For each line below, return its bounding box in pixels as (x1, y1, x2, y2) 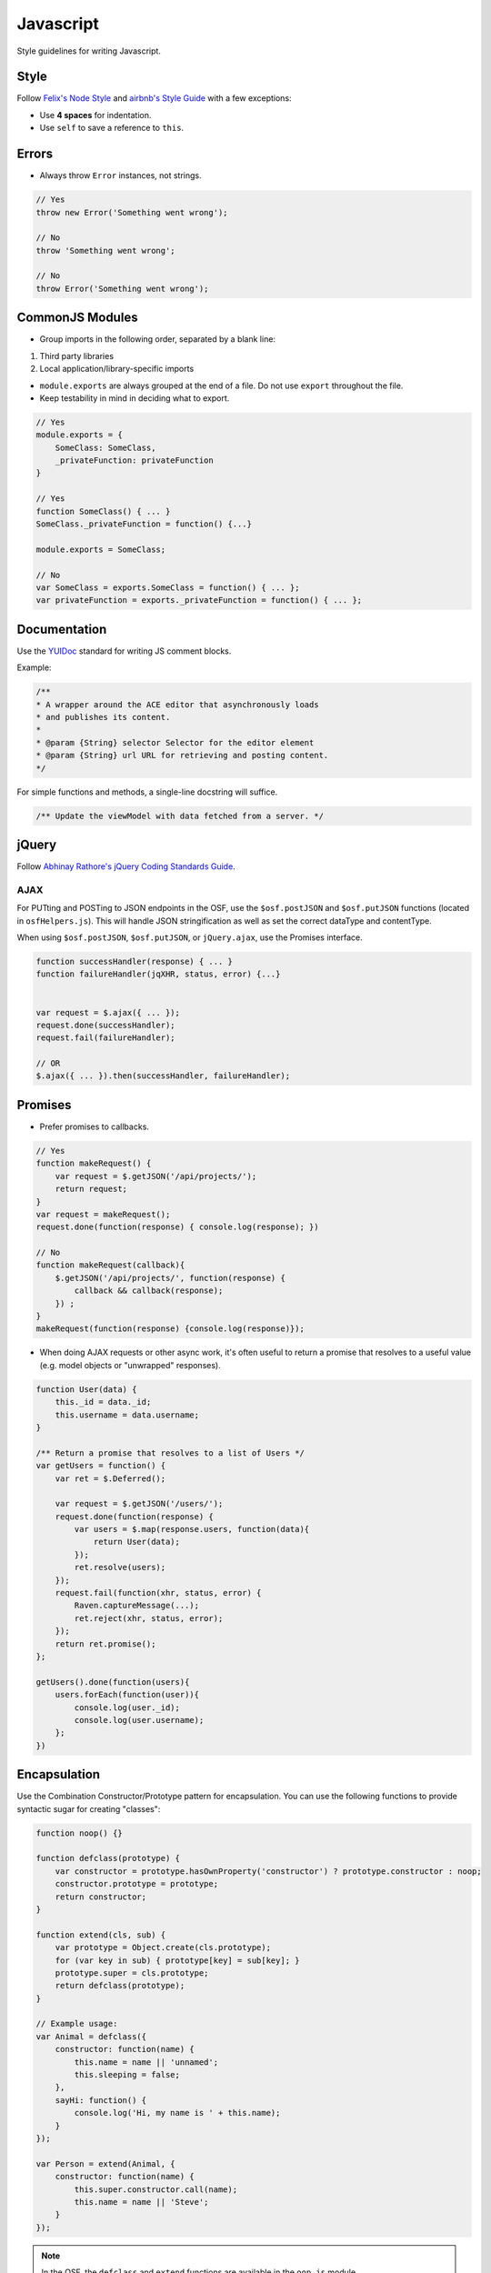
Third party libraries (39, 350, 114, 361)
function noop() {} (35, 1827, 123, 1838)
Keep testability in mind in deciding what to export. (39, 392, 230, 404)
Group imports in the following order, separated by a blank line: (39, 334, 276, 345)
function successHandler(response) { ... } (35, 956, 234, 966)
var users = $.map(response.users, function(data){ (74, 1524, 310, 1535)
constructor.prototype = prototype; (55, 1878, 218, 1889)
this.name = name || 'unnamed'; (74, 2057, 218, 2068)
